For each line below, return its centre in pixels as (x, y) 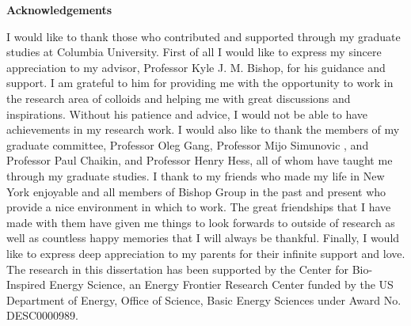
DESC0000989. (43, 315)
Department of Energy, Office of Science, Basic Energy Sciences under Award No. (204, 299)
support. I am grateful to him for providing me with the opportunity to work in (200, 83)
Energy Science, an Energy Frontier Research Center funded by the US (221, 284)
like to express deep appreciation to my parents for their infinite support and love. (206, 253)
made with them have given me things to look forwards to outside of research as (201, 222)
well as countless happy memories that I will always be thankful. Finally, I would (203, 238)
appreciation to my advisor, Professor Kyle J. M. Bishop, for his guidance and (196, 67)
